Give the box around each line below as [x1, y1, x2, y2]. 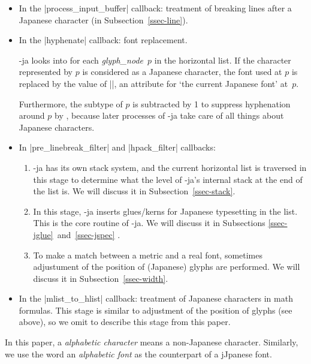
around [19, 109, 45, 122]
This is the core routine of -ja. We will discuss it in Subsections [33, 216, 265, 229]
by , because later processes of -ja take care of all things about [55, 109, 284, 122]
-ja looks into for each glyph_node [19, 53, 144, 66]
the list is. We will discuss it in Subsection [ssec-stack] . [33, 185, 235, 197]
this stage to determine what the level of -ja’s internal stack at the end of [33, 173, 303, 185]
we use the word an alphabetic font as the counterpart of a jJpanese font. [5, 347, 272, 360]
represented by [19, 65, 73, 78]
